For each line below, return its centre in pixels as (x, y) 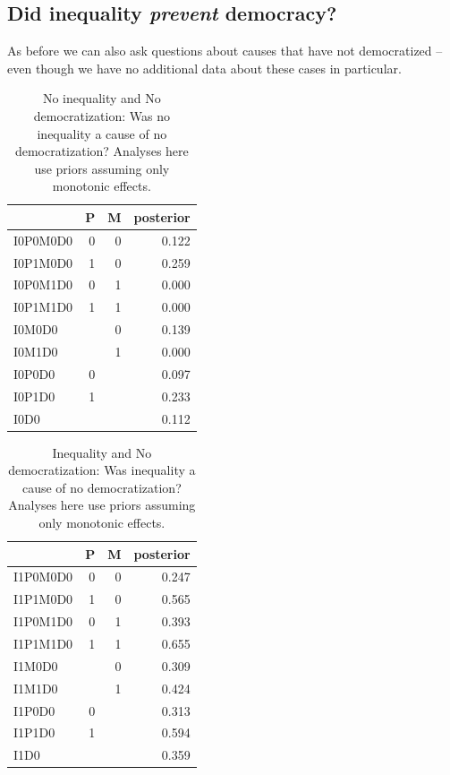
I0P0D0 (34, 373)
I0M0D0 (36, 329)
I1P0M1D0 (43, 621)
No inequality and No (102, 98)
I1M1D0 (36, 688)
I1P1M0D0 (43, 599)
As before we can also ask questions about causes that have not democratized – (225, 51)
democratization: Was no (102, 115)
